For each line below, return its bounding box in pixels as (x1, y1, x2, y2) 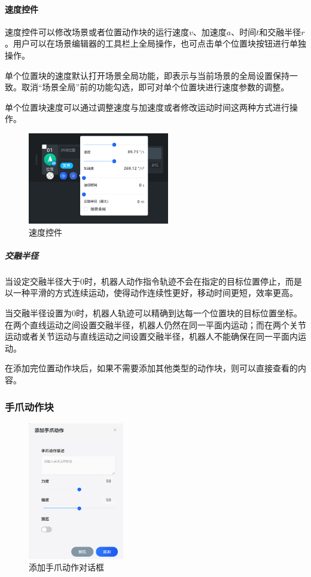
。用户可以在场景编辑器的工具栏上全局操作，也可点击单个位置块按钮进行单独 (5, 37, 306, 50)
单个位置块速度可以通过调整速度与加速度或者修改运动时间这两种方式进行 (5, 100, 289, 113)
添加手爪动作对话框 (29, 561, 104, 573)
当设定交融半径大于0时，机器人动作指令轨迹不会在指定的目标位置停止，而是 (5, 274, 302, 287)
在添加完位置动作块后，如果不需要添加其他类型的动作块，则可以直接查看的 (5, 362, 298, 374)
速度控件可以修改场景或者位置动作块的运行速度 (5, 25, 189, 38)
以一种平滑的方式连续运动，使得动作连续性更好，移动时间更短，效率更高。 (5, 286, 298, 299)
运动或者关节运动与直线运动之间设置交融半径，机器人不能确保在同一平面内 (5, 330, 298, 343)
